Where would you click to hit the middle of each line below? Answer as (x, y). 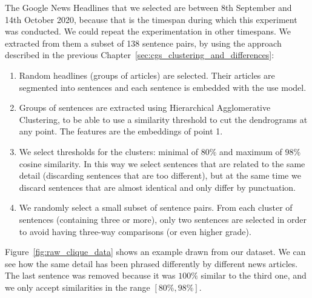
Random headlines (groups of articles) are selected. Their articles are (147, 75)
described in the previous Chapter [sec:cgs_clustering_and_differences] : (140, 55)
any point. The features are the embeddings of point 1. (121, 131)
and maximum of (251, 151)
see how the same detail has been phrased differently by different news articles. (151, 263)
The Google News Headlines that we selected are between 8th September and (148, 7)
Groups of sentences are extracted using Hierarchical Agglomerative (145, 108)
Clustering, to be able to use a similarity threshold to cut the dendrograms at (163, 119)
